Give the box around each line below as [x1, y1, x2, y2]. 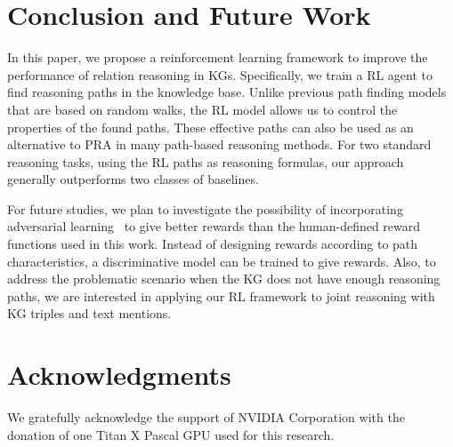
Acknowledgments [7, 356, 231, 393]
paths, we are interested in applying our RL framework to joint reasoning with [7, 286, 435, 305]
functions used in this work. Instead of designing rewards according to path [7, 235, 418, 253]
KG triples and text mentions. [7, 304, 172, 323]
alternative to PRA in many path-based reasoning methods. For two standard [7, 135, 432, 154]
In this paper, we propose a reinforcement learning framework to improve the [7, 48, 428, 67]
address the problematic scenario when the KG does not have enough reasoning [7, 269, 441, 288]
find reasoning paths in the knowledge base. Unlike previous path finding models [7, 83, 447, 101]
